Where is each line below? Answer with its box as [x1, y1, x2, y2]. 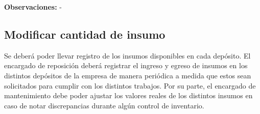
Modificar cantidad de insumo [4, 26, 166, 42]
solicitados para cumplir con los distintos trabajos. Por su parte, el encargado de [4, 80, 256, 91]
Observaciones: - [4, 2, 62, 12]
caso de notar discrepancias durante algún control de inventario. [4, 100, 204, 110]
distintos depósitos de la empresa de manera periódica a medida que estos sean [4, 70, 251, 80]
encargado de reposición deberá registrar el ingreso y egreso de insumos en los [4, 60, 248, 71]
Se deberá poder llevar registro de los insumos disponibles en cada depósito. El [4, 50, 251, 61]
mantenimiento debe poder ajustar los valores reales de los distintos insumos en [4, 90, 253, 101]
